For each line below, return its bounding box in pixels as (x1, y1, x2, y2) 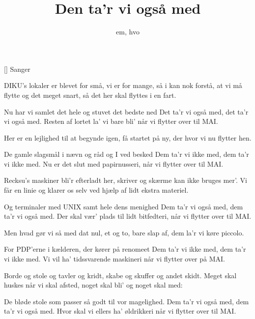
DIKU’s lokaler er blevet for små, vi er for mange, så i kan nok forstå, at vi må (4, 80, 242, 90)
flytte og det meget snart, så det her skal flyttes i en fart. (4, 89, 176, 100)
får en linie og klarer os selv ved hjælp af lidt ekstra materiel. (4, 185, 189, 195)
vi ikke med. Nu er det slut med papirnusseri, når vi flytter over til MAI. (4, 158, 224, 169)
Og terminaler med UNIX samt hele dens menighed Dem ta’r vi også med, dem (4, 201, 243, 211)
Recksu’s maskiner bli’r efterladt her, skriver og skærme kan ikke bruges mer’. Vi (4, 175, 247, 185)
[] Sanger (4, 63, 30, 74)
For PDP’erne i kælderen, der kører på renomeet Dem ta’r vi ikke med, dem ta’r (4, 244, 246, 254)
